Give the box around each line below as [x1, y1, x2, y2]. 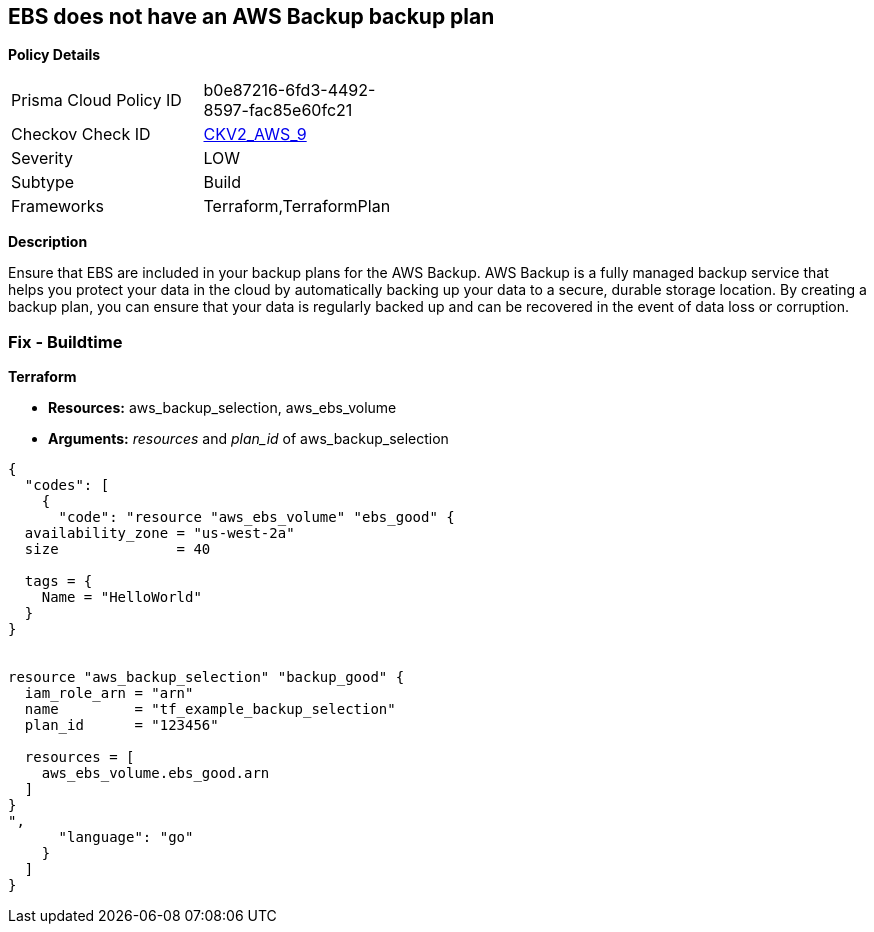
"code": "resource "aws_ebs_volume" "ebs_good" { [58, 509, 455, 526]
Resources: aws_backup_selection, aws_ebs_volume [48, 399, 397, 417]
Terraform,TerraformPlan [203, 196, 391, 217]
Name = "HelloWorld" [41, 589, 202, 606]
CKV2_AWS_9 [203, 124, 307, 145]
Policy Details [8, 46, 101, 64]
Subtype [11, 172, 75, 193]
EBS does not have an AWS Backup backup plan [8, 4, 495, 29]
